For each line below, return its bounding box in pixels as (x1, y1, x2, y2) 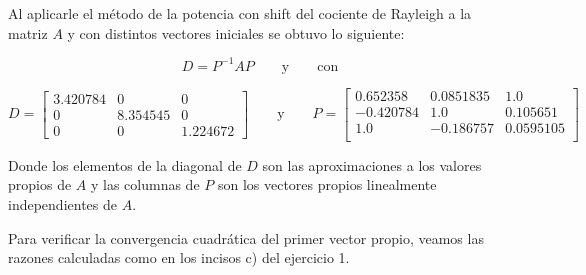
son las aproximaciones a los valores (262, 154, 482, 175)
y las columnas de (90, 174, 200, 195)
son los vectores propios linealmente (217, 174, 437, 195)
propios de (8, 174, 72, 195)
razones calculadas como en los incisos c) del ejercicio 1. (8, 247, 350, 268)
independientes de (8, 194, 117, 214)
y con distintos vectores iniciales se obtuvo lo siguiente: (67, 22, 405, 43)
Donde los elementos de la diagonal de (8, 154, 242, 175)
